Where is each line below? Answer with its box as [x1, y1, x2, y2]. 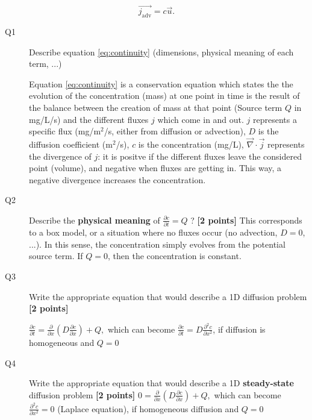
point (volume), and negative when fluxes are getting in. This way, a [29, 161, 282, 174]
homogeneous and [29, 336, 95, 348]
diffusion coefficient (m [29, 137, 113, 150]
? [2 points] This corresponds [190, 213, 302, 226]
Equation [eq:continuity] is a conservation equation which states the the [29, 77, 293, 90]
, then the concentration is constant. [107, 249, 242, 262]
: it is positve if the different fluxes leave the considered [98, 149, 302, 162]
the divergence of [29, 149, 92, 162]
